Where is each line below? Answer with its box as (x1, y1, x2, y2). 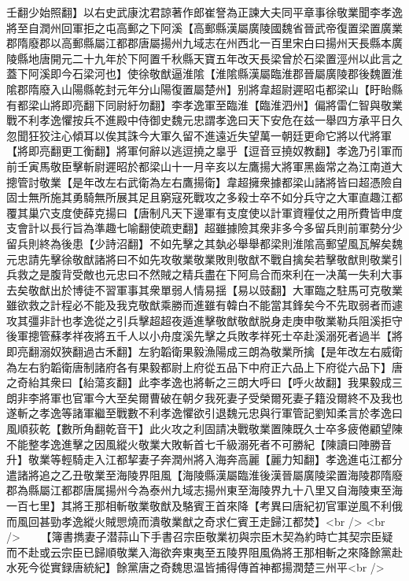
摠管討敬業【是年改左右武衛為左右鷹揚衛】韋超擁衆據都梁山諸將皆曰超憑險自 (6, 173, 403, 190)
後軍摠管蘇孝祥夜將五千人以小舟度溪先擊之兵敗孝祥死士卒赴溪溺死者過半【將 (6, 328, 403, 344)
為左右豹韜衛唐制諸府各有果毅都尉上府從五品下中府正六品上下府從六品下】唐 (6, 358, 403, 375)
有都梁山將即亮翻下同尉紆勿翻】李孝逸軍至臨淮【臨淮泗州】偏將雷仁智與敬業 (6, 96, 403, 113)
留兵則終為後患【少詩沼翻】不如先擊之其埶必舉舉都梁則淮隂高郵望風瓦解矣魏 (6, 235, 403, 251)
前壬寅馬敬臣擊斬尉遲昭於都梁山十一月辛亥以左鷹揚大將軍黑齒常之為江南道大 (6, 157, 403, 174)
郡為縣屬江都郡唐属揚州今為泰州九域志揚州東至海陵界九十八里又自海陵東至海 (6, 482, 403, 498)
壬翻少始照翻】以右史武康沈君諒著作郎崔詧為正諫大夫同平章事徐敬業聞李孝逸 (6, 4, 403, 20)
